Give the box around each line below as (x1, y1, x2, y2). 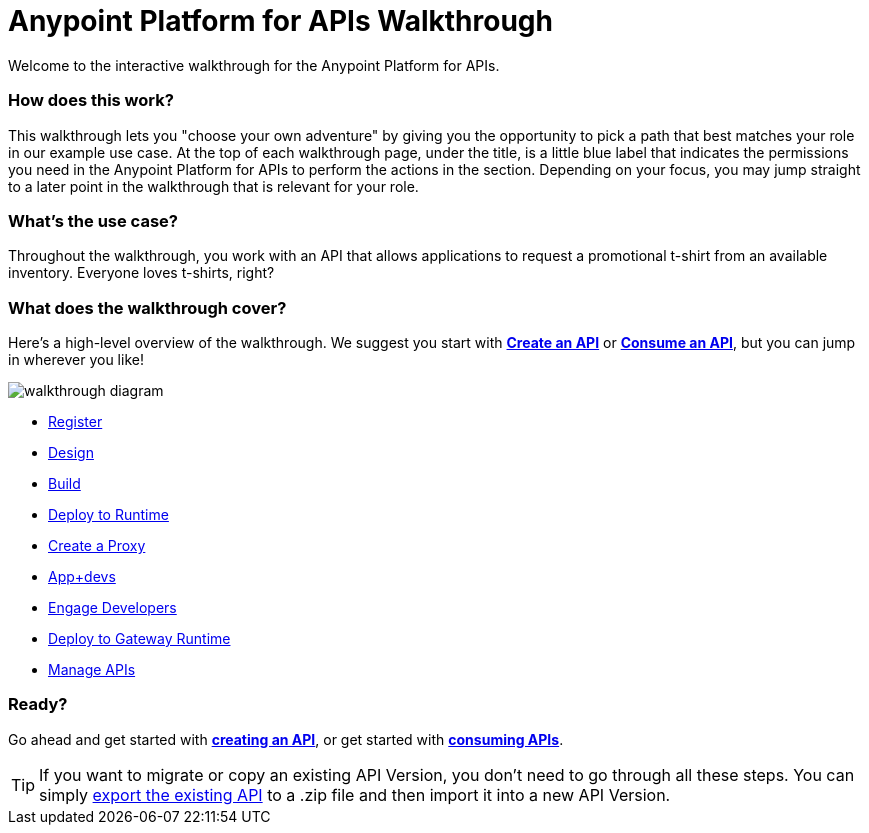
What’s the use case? (8, 210, 178, 231)
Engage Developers (48, 599, 177, 616)
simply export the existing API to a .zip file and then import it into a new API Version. (39, 784, 671, 805)
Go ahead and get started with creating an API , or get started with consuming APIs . (8, 730, 564, 748)
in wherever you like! (8, 351, 144, 368)
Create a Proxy (48, 537, 146, 554)
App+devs (48, 568, 116, 585)
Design (48, 444, 94, 461)
